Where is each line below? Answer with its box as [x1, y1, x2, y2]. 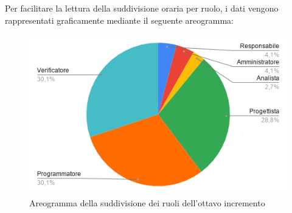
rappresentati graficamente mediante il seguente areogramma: [5, 13, 234, 26]
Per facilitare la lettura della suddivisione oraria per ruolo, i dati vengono [5, 2, 279, 14]
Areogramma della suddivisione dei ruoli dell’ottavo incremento [29, 197, 265, 209]
